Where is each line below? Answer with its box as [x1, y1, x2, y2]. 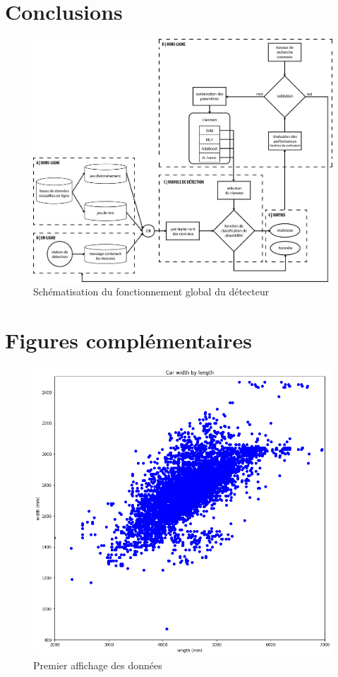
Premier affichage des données [33, 658, 162, 673]
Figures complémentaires [5, 326, 252, 355]
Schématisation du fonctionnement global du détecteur [33, 284, 270, 299]
